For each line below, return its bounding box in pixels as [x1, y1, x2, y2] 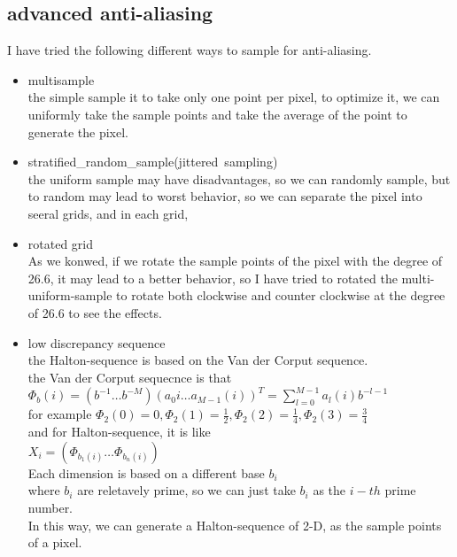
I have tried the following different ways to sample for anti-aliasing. [7, 41, 372, 59]
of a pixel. [27, 533, 82, 552]
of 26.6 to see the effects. [27, 303, 162, 321]
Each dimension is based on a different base [27, 463, 265, 482]
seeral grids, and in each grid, [27, 204, 189, 222]
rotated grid [27, 234, 94, 252]
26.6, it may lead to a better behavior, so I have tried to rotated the [27, 268, 398, 287]
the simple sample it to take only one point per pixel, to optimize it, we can [27, 88, 440, 106]
